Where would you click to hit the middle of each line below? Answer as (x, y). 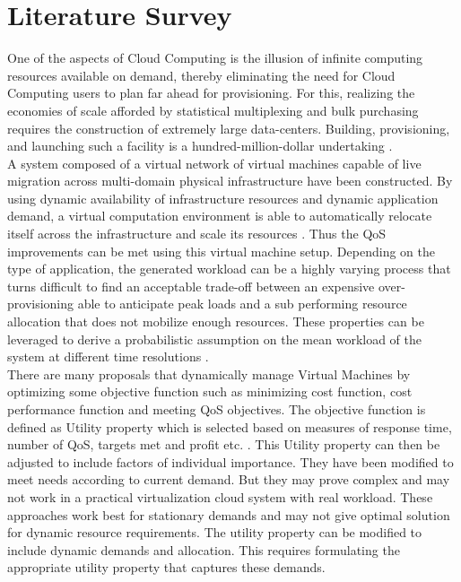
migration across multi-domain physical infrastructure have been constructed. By (230, 181)
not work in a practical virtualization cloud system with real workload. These (220, 496)
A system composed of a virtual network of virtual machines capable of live (214, 163)
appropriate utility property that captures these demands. (166, 567)
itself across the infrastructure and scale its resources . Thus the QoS (197, 234)
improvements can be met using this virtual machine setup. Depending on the (221, 251)
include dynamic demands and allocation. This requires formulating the (204, 549)
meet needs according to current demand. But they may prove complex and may (229, 479)
